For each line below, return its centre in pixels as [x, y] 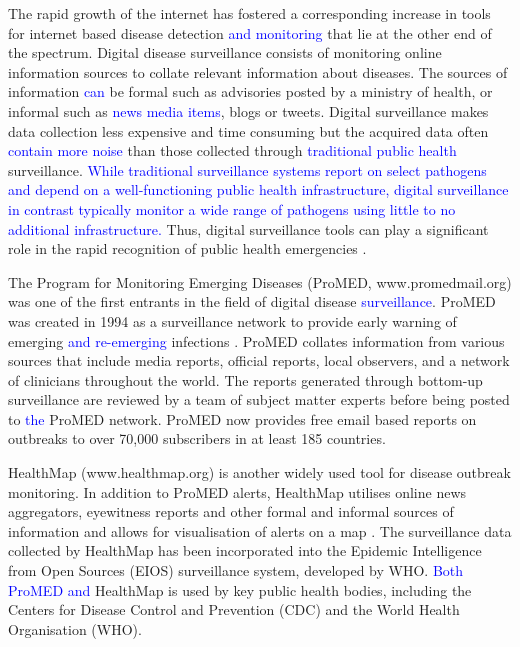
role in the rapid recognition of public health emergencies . [187, 248]
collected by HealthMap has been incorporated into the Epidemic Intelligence [245, 550]
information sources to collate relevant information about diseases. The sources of [258, 71]
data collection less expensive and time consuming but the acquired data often [248, 130]
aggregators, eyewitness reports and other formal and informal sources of [231, 511]
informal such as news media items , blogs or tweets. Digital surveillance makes [248, 110]
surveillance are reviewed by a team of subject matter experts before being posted [259, 399]
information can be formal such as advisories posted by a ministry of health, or [250, 91]
